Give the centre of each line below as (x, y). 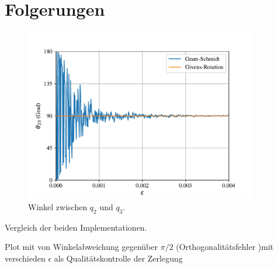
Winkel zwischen (58, 206)
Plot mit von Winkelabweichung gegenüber (81, 247)
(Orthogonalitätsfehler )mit (225, 247)
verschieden (25, 258)
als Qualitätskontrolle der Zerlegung (118, 258)
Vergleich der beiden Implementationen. (76, 227)
